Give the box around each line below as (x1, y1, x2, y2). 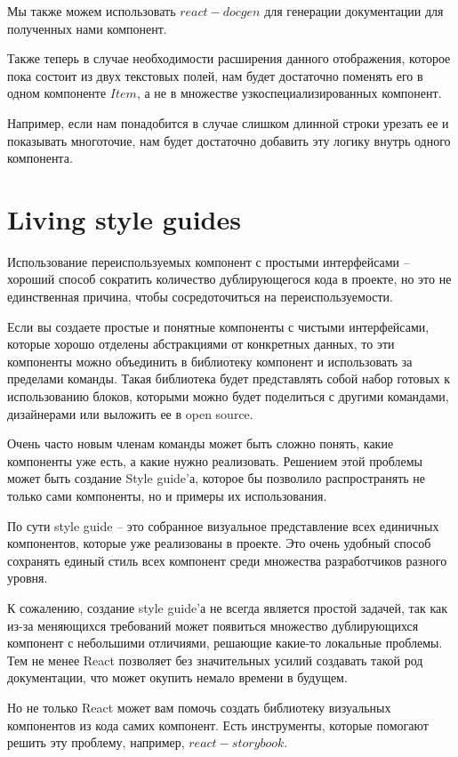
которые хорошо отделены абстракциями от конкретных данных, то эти (7, 334, 395, 353)
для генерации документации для (264, 2, 444, 20)
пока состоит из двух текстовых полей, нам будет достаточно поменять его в (7, 66, 423, 85)
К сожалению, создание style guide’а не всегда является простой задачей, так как (7, 598, 448, 616)
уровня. (7, 568, 48, 587)
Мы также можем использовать (7, 2, 176, 20)
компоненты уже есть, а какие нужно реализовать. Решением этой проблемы (7, 451, 422, 470)
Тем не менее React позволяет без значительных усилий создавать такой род (7, 650, 423, 669)
